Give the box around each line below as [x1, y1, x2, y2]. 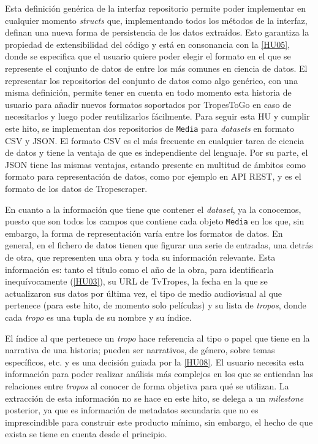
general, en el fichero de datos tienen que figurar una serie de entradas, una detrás [5, 239, 313, 251]
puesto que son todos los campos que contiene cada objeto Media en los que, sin [5, 215, 305, 228]
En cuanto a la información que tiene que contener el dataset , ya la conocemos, [5, 202, 301, 215]
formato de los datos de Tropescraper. [5, 182, 148, 194]
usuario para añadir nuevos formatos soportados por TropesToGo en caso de [5, 98, 292, 110]
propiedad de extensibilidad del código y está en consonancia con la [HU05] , [5, 37, 290, 50]
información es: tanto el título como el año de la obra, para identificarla [5, 262, 274, 275]
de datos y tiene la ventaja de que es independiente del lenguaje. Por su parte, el [5, 146, 308, 159]
